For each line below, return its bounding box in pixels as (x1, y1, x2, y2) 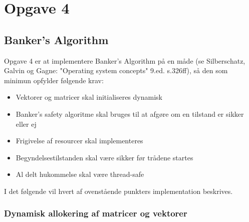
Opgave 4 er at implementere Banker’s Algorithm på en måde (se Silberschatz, (4, 55, 245, 66)
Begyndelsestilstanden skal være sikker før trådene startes (16, 152, 193, 162)
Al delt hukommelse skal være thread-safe (16, 169, 144, 179)
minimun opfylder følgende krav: (4, 75, 104, 85)
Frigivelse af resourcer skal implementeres (16, 135, 143, 146)
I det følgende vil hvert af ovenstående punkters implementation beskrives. (4, 185, 233, 196)
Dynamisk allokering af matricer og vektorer (4, 207, 187, 219)
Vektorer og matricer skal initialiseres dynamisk (16, 92, 162, 102)
